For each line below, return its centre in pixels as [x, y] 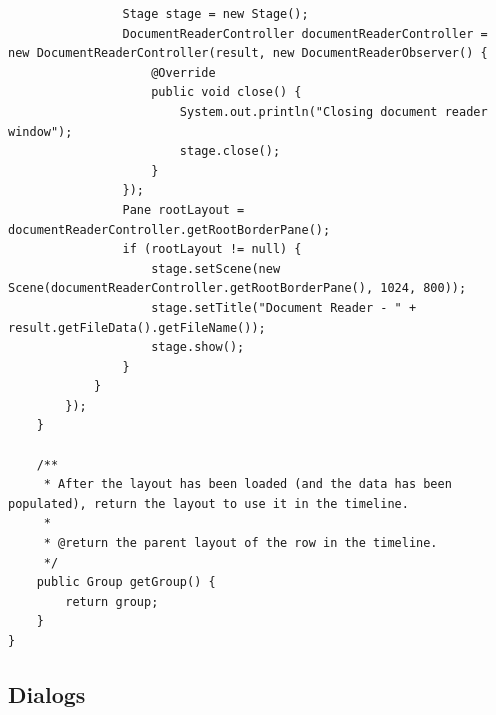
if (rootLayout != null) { [212, 249]
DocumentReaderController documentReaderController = [305, 33]
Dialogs [47, 693]
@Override [183, 72]
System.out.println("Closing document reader [333, 111]
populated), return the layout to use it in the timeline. [208, 503]
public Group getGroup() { [126, 582]
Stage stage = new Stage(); [215, 14]
